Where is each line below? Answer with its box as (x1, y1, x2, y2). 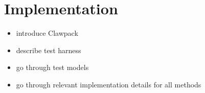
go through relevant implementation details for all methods (16, 79, 201, 89)
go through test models (16, 62, 89, 73)
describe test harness (16, 44, 81, 55)
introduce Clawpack (16, 28, 78, 38)
